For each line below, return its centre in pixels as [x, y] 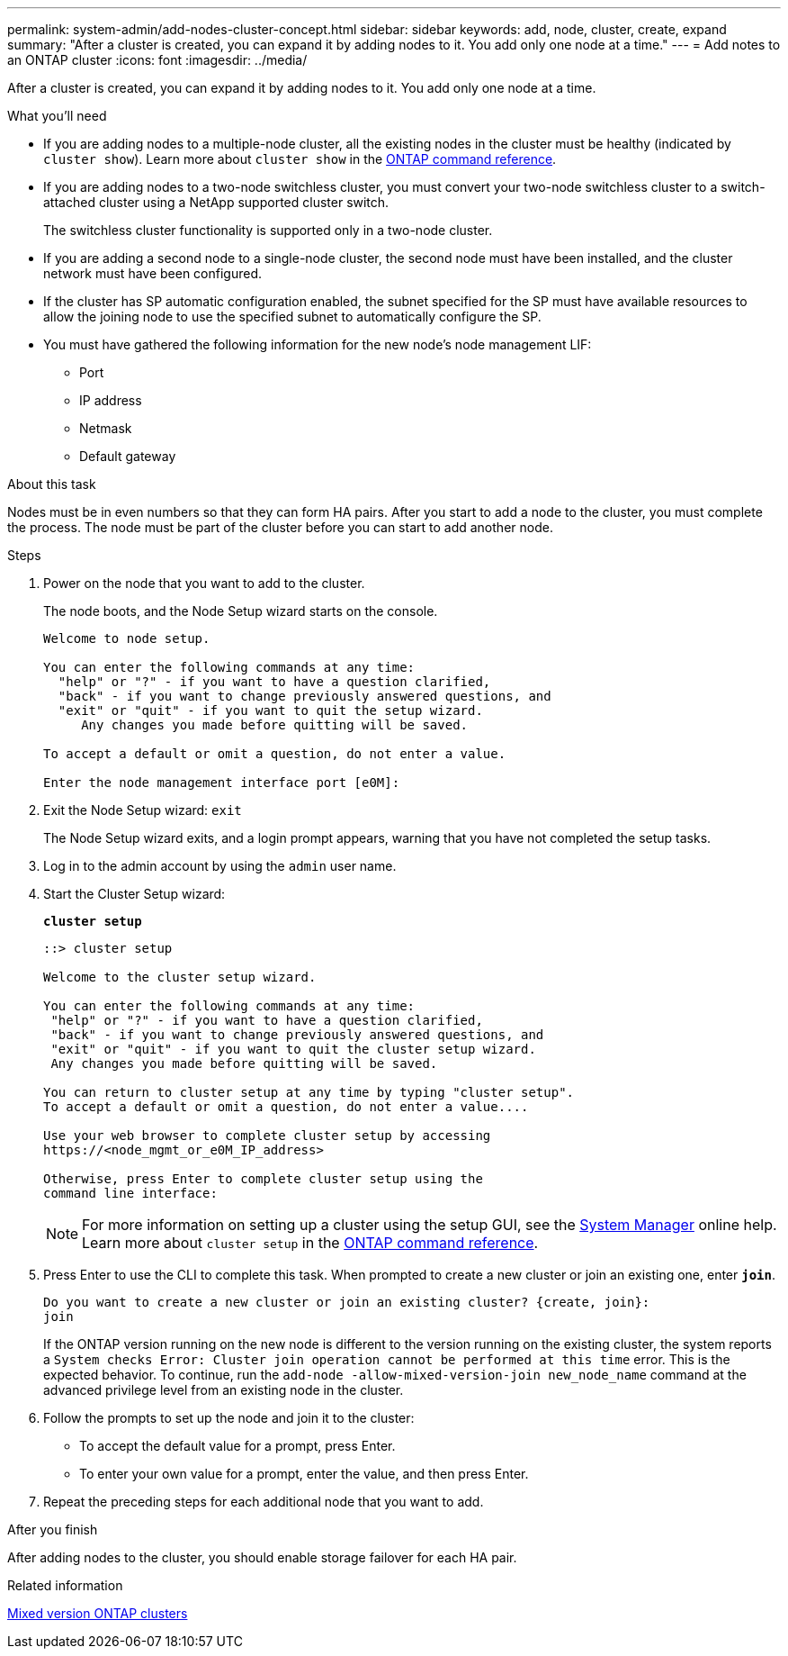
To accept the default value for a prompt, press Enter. [237, 1446]
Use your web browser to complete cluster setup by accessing [267, 1136]
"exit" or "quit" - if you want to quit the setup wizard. [270, 710]
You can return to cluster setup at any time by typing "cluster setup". [309, 1092]
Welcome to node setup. [127, 638]
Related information [65, 1585]
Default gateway [128, 456]
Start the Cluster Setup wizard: [134, 894]
